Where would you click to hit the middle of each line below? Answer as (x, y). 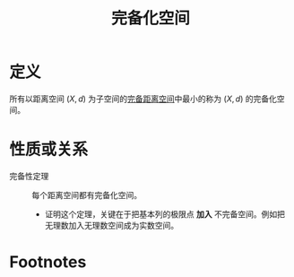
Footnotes (48, 262)
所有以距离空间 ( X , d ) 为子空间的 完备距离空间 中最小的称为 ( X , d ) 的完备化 (143, 99)
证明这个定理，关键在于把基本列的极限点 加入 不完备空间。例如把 (164, 214)
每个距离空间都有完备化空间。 (86, 195)
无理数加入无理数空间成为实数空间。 (112, 225)
